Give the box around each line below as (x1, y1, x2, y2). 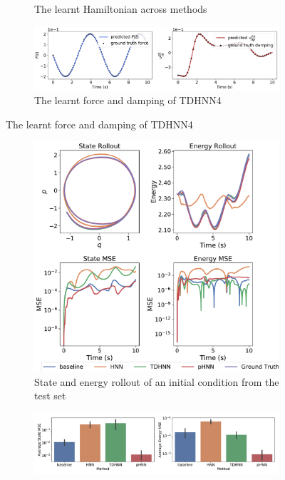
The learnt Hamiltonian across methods (34, 1, 207, 16)
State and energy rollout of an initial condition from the (34, 374, 279, 389)
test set (34, 388, 66, 403)
